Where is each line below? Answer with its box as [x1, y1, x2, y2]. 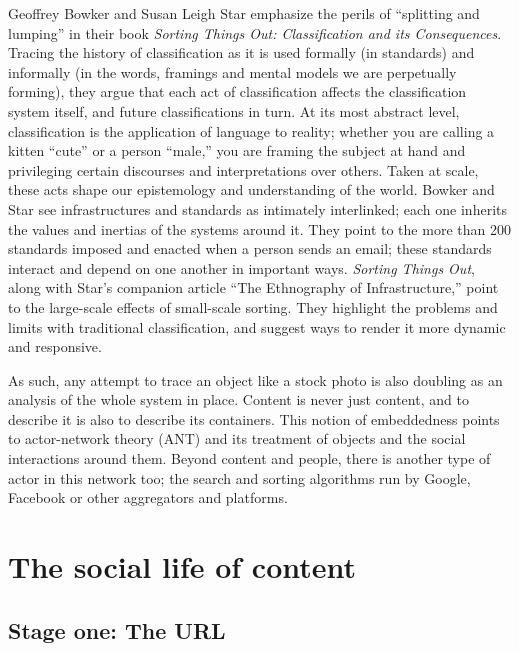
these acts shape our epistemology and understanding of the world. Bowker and [8, 179, 495, 200]
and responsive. [8, 336, 102, 357]
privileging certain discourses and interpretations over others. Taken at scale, [8, 159, 479, 180]
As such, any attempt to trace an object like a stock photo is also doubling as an [8, 369, 503, 390]
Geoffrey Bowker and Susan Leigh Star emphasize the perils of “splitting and [8, 3, 480, 23]
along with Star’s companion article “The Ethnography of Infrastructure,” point [8, 277, 499, 298]
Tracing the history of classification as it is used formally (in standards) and [8, 42, 475, 63]
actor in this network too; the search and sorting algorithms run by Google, [8, 467, 471, 488]
